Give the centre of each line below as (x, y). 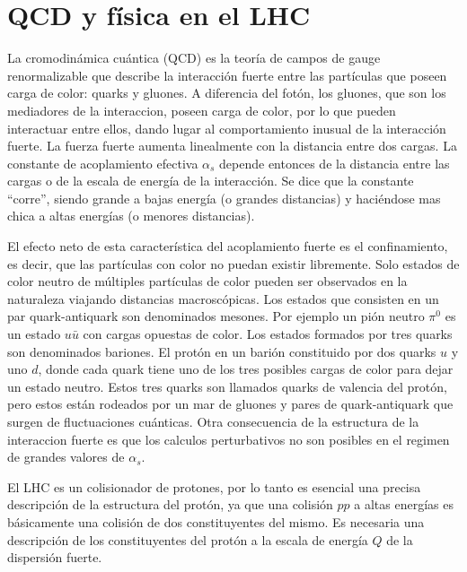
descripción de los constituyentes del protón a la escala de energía (188, 539)
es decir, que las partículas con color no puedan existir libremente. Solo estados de (233, 263)
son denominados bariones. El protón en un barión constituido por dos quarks (222, 351)
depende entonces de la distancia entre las (335, 163)
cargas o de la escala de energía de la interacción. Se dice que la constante (211, 181)
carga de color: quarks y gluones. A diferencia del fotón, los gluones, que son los (227, 93)
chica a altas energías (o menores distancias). (131, 216)
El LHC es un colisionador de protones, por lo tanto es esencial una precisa (214, 486)
